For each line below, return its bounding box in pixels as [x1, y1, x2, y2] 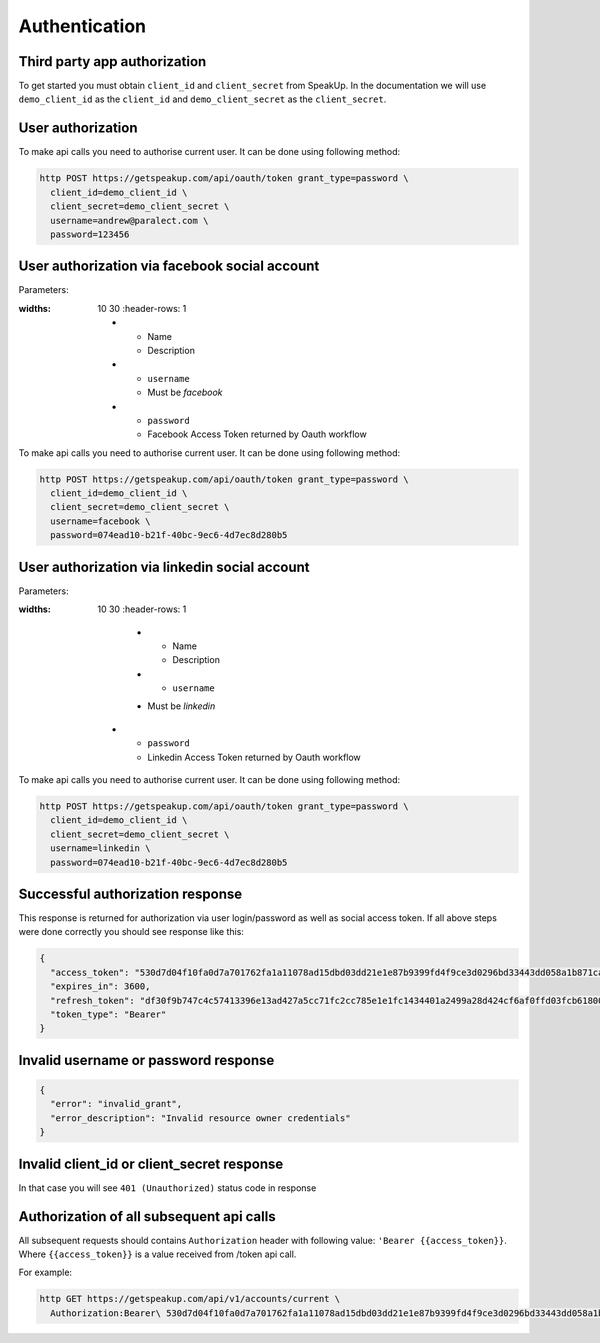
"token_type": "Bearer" [50, 1009, 167, 1020]
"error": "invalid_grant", [50, 1098, 183, 1110]
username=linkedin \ [50, 843, 151, 854]
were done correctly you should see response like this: [18, 926, 245, 938]
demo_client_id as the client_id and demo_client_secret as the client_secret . [18, 93, 387, 105]
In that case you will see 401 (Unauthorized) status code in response [18, 1181, 317, 1194]
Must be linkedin [147, 700, 216, 712]
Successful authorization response [18, 886, 243, 902]
